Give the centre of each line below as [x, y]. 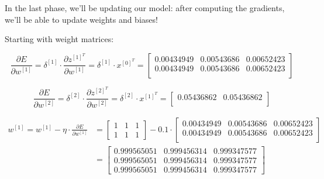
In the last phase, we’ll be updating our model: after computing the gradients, [145, 8]
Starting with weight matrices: [59, 39]
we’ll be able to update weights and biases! [81, 19]
